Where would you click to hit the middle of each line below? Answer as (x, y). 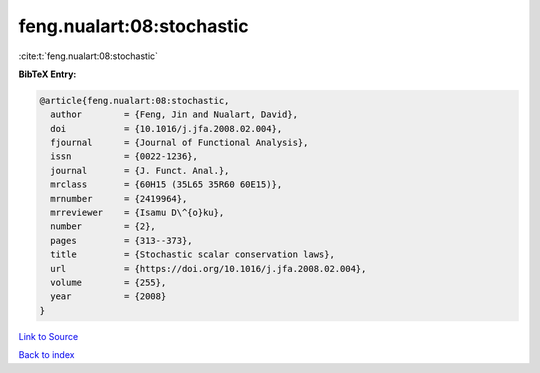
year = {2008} (108, 296)
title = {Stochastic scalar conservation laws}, (192, 254)
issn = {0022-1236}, (124, 156)
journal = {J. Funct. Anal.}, (140, 170)
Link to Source (48, 336)
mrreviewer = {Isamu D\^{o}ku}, (137, 213)
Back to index (46, 355)
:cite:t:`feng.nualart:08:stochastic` (88, 56)
